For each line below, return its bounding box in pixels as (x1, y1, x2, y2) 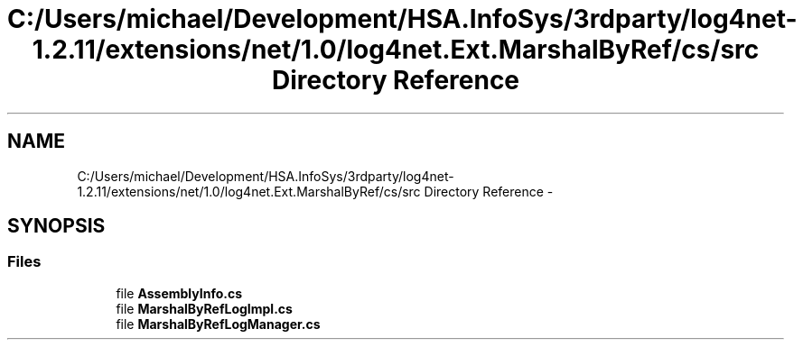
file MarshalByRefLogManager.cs (116, 315, 321, 332)
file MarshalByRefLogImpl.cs (116, 300, 293, 316)
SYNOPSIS (7, 215, 106, 238)
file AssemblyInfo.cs (116, 285, 243, 301)
